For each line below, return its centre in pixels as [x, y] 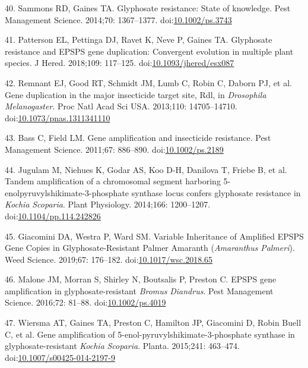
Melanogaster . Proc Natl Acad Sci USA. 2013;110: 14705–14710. [121, 106]
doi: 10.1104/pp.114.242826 [53, 216]
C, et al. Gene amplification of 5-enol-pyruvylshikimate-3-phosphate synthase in [150, 334]
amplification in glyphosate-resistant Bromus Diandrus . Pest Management [139, 290]
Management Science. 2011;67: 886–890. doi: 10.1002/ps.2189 [114, 149]
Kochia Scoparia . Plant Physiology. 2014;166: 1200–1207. [108, 204]
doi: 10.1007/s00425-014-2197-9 [60, 357]
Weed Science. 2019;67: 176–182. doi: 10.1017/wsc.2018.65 [109, 259]
